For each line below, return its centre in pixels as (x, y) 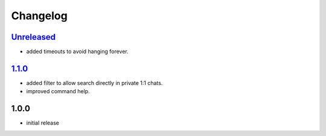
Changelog (39, 16)
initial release (43, 123)
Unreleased (34, 37)
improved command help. (58, 91)
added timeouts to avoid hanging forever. (78, 52)
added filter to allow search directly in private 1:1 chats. (94, 83)
